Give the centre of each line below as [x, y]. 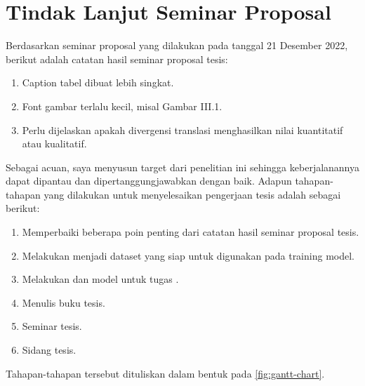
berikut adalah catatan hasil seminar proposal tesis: [117, 59]
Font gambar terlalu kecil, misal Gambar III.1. [122, 106]
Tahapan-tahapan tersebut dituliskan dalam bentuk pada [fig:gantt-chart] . [165, 373]
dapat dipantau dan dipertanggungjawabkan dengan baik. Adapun [149, 181]
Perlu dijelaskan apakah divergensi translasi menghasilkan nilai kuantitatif [182, 129]
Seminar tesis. [52, 326]
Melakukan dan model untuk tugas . [100, 279]
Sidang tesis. [49, 350]
